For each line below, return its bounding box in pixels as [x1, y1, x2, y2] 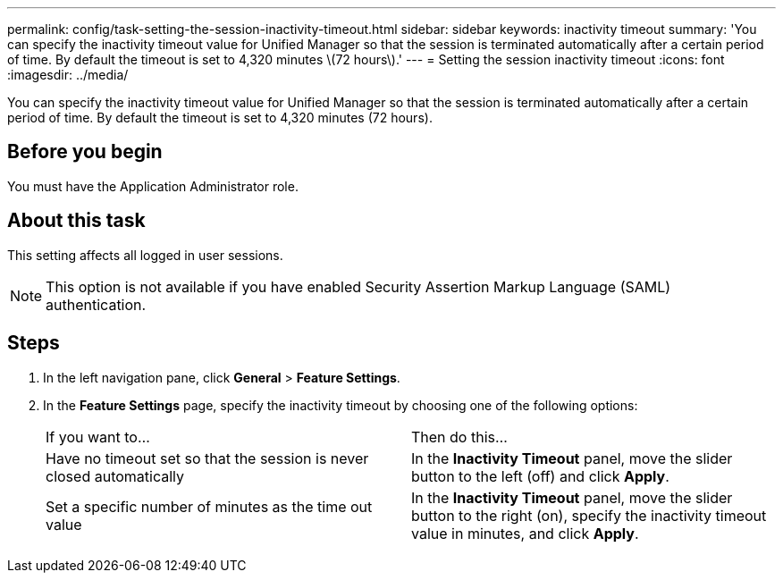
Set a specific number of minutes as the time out [46, 497, 373, 516]
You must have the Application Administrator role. [7, 178, 299, 194]
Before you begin [7, 140, 163, 164]
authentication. [46, 295, 147, 314]
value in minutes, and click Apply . [411, 524, 639, 542]
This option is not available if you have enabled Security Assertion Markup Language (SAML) [46, 277, 671, 296]
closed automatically [46, 467, 185, 485]
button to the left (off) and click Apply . [411, 467, 669, 485]
